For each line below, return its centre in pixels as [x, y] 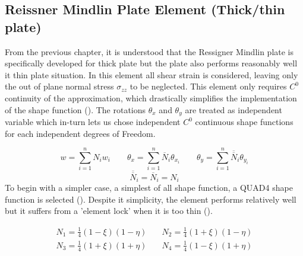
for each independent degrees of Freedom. [80, 133]
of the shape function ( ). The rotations [75, 109]
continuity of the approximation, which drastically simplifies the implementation [151, 97]
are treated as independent [233, 109]
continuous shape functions [244, 122]
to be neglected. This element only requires [208, 86]
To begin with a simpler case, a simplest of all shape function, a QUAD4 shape [149, 188]
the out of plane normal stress [59, 86]
